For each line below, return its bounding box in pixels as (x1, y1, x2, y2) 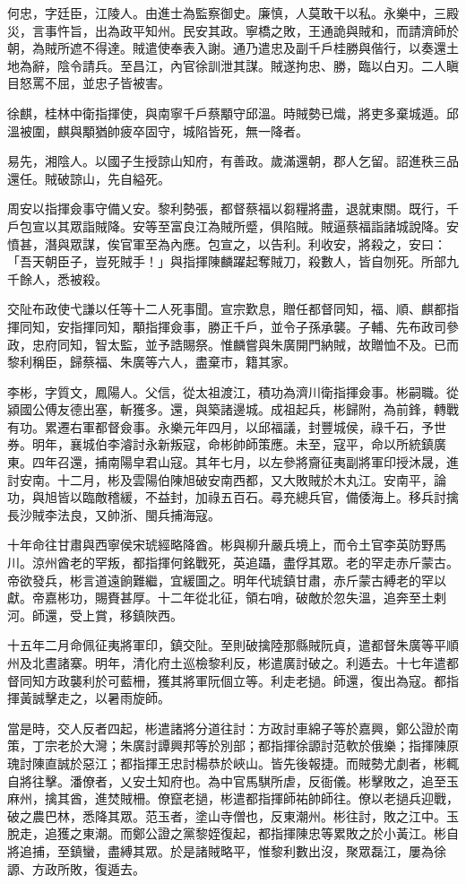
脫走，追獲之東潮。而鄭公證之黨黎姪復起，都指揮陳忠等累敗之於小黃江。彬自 (7, 824, 459, 843)
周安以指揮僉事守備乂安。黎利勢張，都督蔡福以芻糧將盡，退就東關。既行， (7, 199, 446, 218)
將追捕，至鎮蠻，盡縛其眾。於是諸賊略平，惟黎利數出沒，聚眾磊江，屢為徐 (7, 841, 446, 860)
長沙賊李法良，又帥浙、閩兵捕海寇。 (7, 505, 220, 524)
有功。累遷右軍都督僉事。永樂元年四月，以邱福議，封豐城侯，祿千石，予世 (7, 417, 446, 436)
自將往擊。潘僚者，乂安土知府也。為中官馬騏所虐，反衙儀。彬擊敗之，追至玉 (7, 771, 459, 790)
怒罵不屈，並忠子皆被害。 (19, 74, 170, 92)
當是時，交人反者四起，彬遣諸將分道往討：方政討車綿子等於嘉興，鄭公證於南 (7, 718, 459, 737)
